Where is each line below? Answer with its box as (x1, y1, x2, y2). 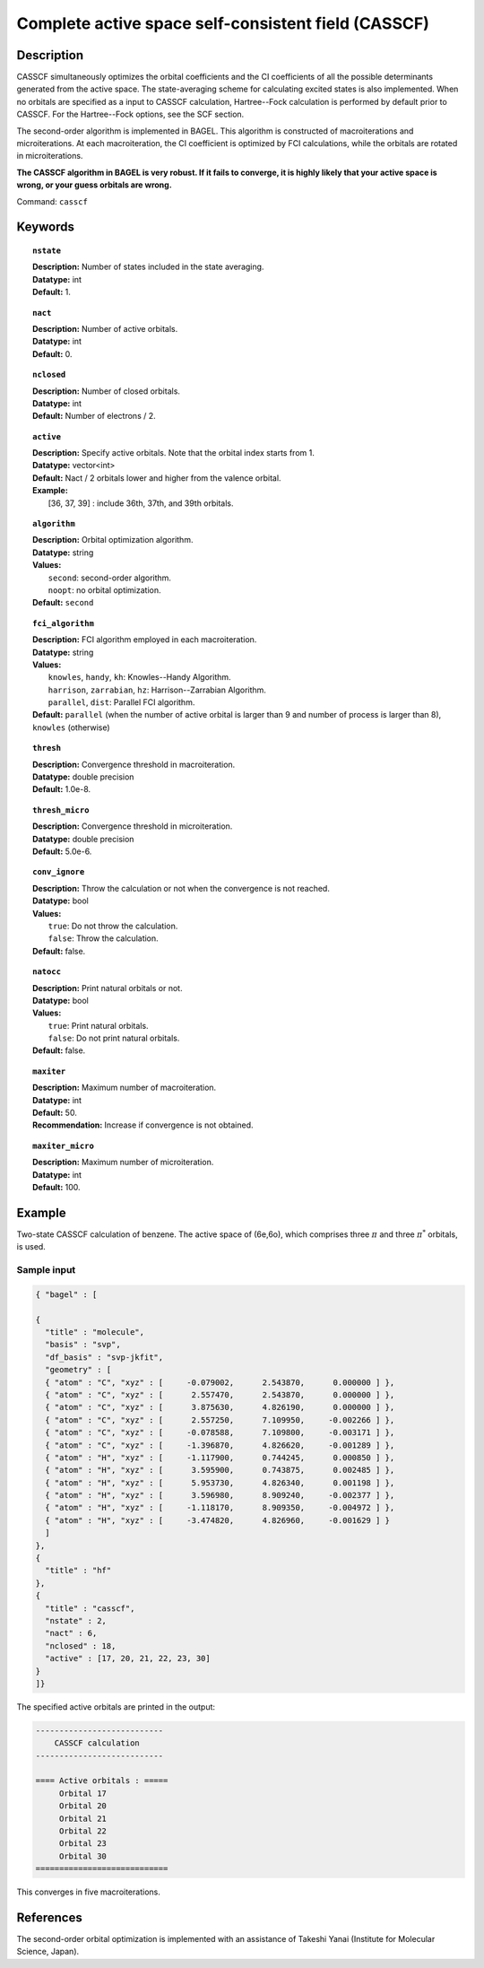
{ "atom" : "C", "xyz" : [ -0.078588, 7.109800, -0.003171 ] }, (45, 1427, 395, 1438)
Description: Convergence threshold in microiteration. (32, 821, 233, 832)
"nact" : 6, (45, 1628, 98, 1639)
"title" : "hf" (45, 1565, 112, 1576)
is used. (16, 1241, 47, 1252)
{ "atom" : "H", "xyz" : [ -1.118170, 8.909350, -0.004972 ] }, (45, 1502, 395, 1513)
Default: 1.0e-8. (32, 784, 91, 795)
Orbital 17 (58, 1788, 108, 1798)
